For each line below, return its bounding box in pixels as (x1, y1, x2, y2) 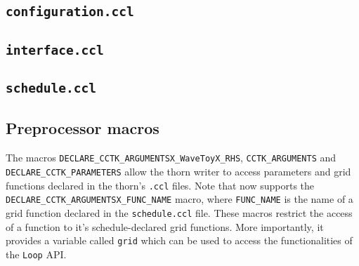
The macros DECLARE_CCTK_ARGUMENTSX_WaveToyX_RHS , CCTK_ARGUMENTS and (6, 150, 337, 165)
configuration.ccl (6, 4, 134, 20)
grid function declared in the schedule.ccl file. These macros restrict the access (6, 205, 353, 220)
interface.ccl (6, 42, 104, 58)
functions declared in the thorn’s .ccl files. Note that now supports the (6, 178, 315, 192)
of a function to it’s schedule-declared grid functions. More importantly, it (6, 219, 324, 234)
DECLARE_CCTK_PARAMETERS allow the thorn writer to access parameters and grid (6, 164, 351, 178)
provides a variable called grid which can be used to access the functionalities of (6, 233, 353, 248)
